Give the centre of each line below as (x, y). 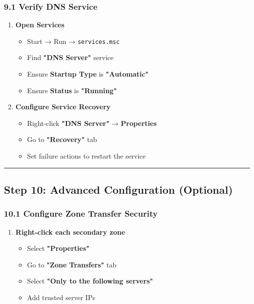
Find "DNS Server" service (70, 57)
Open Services (40, 25)
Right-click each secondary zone (70, 232)
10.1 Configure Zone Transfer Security (81, 213)
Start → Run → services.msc (73, 41)
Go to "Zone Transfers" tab (72, 264)
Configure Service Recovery (63, 107)
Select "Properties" (58, 248)
